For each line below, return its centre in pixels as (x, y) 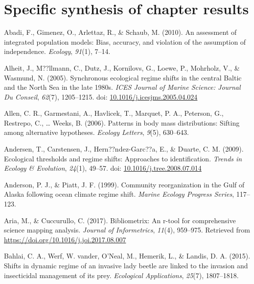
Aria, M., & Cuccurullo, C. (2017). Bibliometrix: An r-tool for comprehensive (120, 220)
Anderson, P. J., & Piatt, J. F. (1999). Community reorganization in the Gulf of (124, 184)
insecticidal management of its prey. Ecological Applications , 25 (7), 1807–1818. (121, 275)
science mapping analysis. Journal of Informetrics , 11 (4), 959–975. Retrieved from (127, 230)
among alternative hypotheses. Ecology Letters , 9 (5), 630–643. (96, 132)
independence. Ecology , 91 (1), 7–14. (57, 51)
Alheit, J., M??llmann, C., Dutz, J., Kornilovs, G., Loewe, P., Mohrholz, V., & (122, 67)
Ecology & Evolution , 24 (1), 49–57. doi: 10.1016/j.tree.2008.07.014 (103, 168)
